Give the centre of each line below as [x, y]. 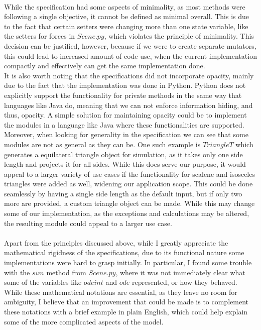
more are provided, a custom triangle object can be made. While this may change [129, 203]
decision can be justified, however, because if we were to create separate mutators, [130, 45]
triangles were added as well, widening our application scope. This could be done [128, 184]
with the [17, 272]
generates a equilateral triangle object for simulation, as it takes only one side [123, 154]
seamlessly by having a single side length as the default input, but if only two [123, 193]
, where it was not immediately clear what [180, 272]
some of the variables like [43, 282]
